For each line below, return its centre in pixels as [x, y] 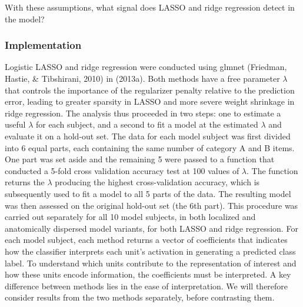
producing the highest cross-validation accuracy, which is [157, 182]
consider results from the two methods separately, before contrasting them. [140, 297]
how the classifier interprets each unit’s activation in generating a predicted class [150, 251]
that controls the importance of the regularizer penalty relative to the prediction [150, 90]
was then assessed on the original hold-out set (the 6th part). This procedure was [151, 205]
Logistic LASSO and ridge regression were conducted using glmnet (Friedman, [146, 67]
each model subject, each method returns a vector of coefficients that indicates [146, 240]
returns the [25, 182]
